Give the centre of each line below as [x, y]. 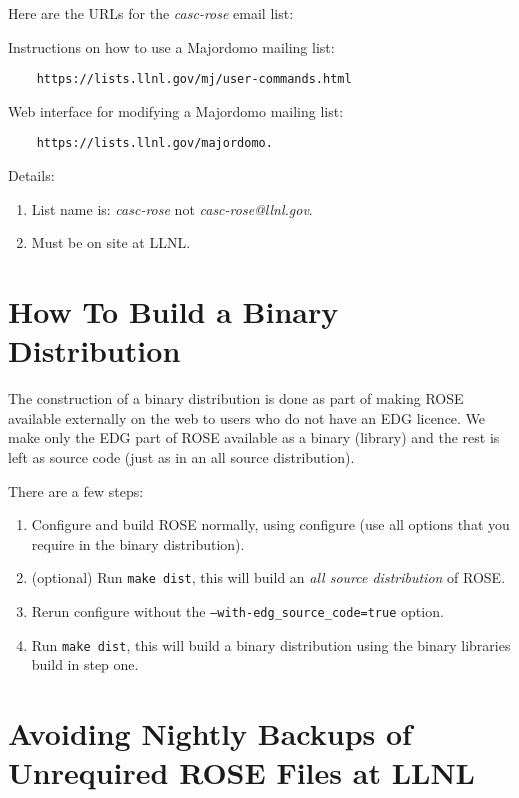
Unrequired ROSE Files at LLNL [241, 772]
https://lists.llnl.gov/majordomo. [154, 143]
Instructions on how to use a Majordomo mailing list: [171, 46]
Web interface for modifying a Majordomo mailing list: [176, 110]
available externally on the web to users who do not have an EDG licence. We [247, 417]
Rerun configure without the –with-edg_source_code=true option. [237, 611]
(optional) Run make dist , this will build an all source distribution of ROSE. [268, 577]
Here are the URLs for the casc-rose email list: [151, 13]
